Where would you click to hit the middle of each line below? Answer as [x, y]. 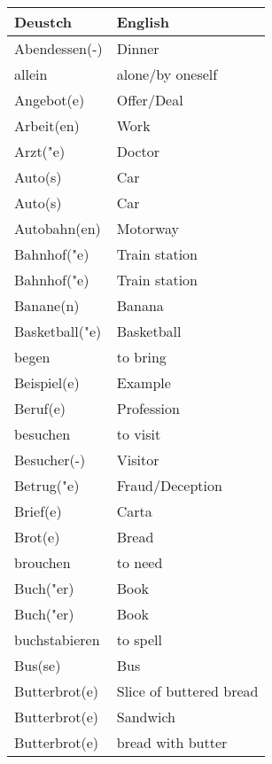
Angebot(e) [50, 100]
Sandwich [146, 717]
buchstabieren [57, 639]
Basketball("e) [58, 331]
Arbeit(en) [47, 125]
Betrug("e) [47, 485]
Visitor [138, 460]
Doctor [138, 151]
